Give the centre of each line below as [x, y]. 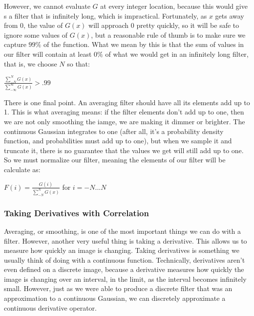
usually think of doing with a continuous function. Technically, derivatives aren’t [125, 260]
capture [15, 44]
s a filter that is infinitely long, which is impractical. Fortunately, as [106, 15]
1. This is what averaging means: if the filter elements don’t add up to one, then [124, 112]
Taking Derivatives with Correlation [76, 213]
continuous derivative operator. [50, 307]
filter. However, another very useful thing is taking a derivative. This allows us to [126, 240]
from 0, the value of [33, 25]
